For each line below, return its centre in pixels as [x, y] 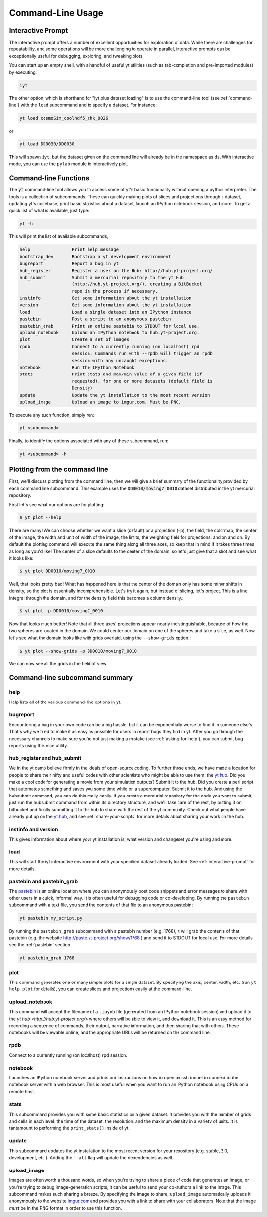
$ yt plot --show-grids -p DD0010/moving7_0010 [78, 651]
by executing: [23, 72]
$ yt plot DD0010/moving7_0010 [58, 571]
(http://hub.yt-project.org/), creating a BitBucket [137, 284]
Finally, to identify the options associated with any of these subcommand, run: [89, 441]
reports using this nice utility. [39, 746]
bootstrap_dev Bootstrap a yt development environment [95, 257]
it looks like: [21, 558]
